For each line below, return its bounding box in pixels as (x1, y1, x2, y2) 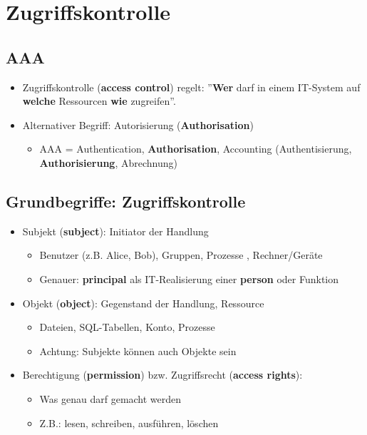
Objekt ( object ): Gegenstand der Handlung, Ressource (22, 295, 264, 310)
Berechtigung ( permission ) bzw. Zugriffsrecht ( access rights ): (22, 367, 303, 382)
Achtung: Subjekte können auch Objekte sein (39, 343, 237, 358)
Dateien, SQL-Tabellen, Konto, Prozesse (39, 319, 215, 334)
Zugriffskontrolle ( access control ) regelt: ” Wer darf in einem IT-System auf (22, 79, 361, 94)
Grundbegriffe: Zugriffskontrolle (6, 190, 246, 212)
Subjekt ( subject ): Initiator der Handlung (22, 223, 209, 238)
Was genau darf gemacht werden (39, 391, 182, 406)
